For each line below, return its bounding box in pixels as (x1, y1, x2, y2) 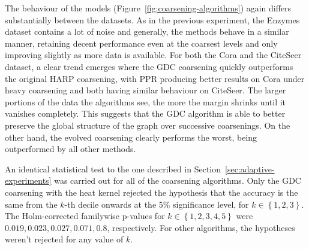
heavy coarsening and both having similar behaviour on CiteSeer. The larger (5, 84, 286, 96)
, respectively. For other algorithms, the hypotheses (107, 221, 295, 233)
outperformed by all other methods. (5, 142, 136, 155)
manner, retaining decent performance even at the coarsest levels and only (5, 37, 278, 49)
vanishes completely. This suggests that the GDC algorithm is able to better (5, 107, 286, 120)
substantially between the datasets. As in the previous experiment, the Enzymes (5, 13, 300, 26)
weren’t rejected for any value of (5, 233, 124, 245)
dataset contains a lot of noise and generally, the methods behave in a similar (5, 25, 289, 38)
